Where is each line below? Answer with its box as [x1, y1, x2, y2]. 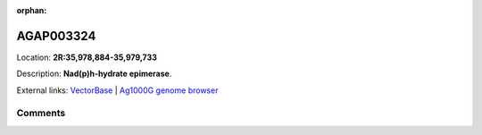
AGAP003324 [16, 28, 96, 44]
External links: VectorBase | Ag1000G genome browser [16, 85, 219, 96]
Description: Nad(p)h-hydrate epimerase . [16, 68, 172, 80]
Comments [16, 107, 66, 120]
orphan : [16, 5, 47, 15]
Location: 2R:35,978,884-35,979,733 [16, 52, 158, 63]
